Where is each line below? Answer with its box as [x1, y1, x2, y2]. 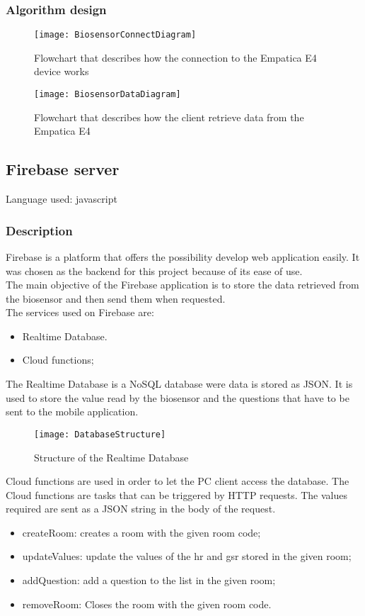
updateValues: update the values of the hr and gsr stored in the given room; [22, 549, 352, 564]
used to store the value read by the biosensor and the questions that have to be [6, 390, 349, 405]
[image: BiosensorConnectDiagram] [34, 30, 197, 40]
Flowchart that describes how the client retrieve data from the [34, 109, 304, 124]
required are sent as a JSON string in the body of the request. [6, 501, 276, 516]
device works [34, 64, 89, 79]
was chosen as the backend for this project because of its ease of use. [6, 263, 303, 278]
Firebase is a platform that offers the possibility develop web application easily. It [6, 249, 360, 264]
